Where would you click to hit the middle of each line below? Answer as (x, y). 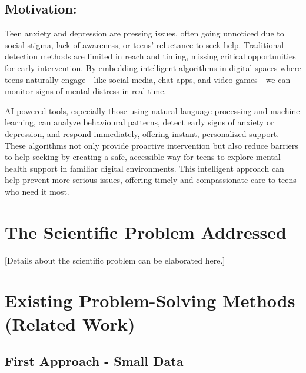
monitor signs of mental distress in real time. (86, 91)
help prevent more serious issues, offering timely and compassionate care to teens (151, 180)
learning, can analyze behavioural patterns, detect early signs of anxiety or (139, 122)
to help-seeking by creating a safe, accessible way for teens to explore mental (143, 157)
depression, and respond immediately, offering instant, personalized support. (142, 133)
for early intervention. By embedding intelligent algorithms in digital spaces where (153, 67)
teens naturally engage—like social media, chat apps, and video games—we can (148, 79)
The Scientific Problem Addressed (146, 232)
